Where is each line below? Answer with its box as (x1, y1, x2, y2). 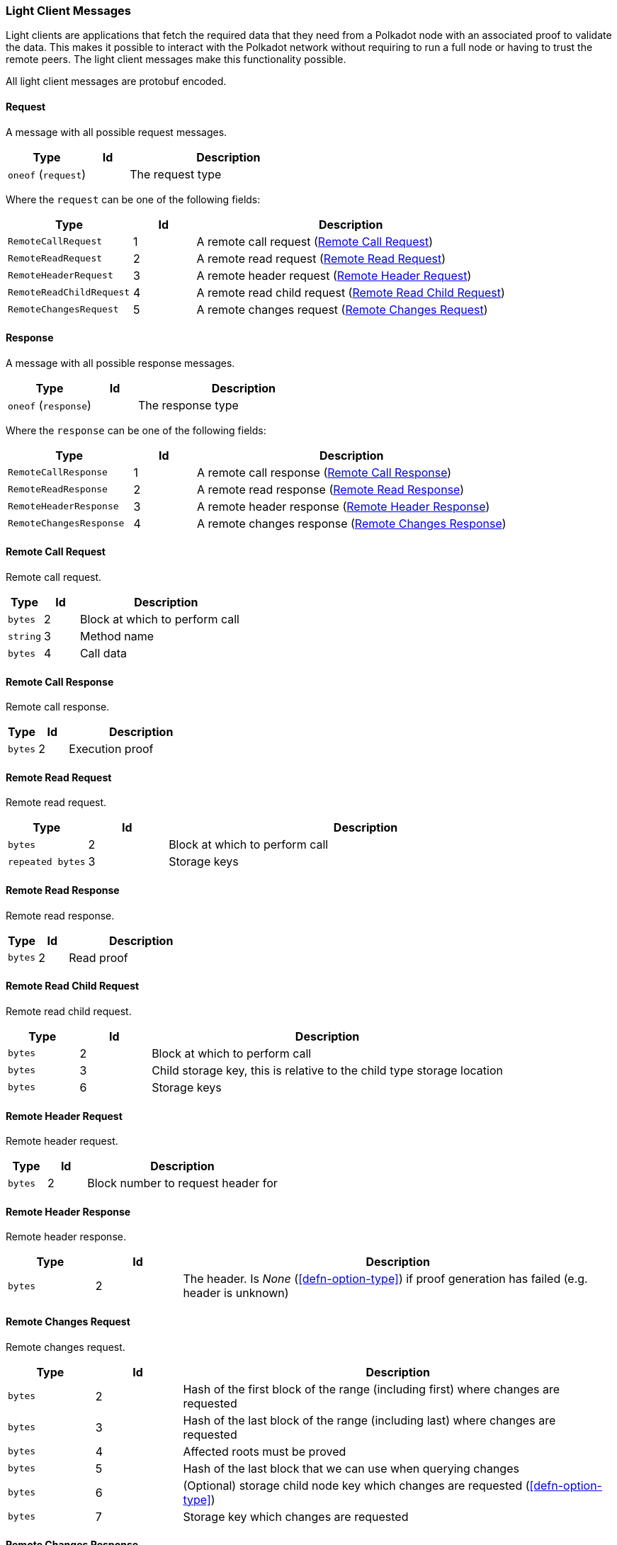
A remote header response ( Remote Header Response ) (197, 499, 490, 514)
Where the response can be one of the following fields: (6, 424, 266, 436)
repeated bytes (8, 856, 86, 867)
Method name (79, 629, 154, 644)
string (8, 630, 41, 642)
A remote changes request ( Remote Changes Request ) (196, 302, 488, 317)
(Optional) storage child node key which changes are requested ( (183, 1478, 530, 1493)
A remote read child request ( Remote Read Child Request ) (196, 285, 505, 300)
